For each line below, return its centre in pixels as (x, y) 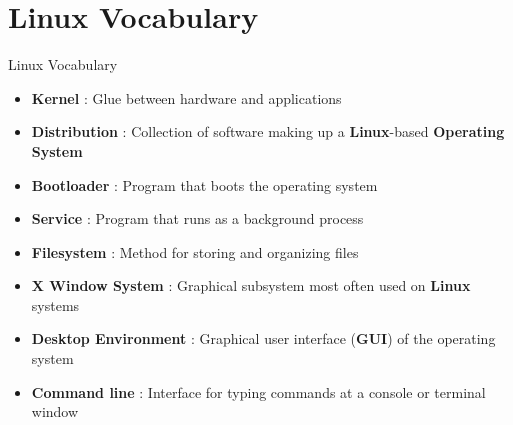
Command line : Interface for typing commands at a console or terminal (258, 391)
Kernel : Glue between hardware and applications (186, 97)
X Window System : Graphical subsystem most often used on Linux (251, 285)
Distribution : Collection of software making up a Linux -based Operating (268, 131)
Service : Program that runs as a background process (197, 218)
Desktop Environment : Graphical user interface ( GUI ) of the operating (263, 338)
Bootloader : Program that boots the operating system (204, 184)
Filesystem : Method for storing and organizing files (195, 251)
